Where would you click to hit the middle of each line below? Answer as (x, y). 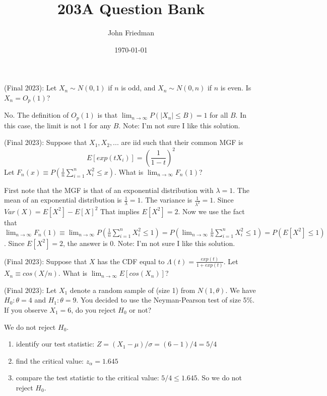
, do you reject (93, 309)
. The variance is (167, 200)
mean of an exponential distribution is (63, 200)
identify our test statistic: (55, 344)
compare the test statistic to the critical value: (87, 378)
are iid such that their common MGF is (182, 142)
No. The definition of (37, 115)
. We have (241, 290)
